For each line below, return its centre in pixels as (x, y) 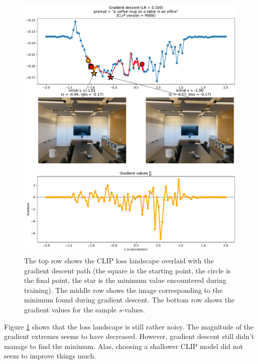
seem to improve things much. (50, 356)
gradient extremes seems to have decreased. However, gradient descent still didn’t (129, 336)
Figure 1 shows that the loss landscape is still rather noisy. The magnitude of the (129, 326)
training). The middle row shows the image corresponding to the (123, 290)
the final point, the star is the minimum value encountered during (125, 280)
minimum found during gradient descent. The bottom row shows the (130, 300)
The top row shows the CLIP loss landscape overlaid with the (119, 261)
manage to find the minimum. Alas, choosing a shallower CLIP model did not (123, 346)
